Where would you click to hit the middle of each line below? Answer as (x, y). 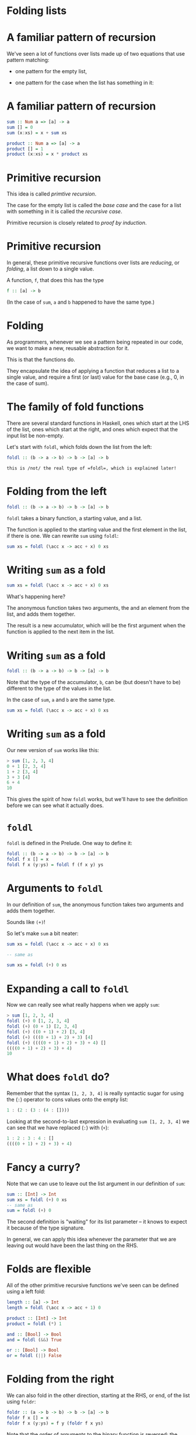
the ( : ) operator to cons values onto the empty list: (68, 1100)
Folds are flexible (49, 1269)
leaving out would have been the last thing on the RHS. (73, 1245)
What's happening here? (36, 597)
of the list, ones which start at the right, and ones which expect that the (92, 429)
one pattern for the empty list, (51, 71)
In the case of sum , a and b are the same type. (61, 700)
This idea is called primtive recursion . (52, 194)
